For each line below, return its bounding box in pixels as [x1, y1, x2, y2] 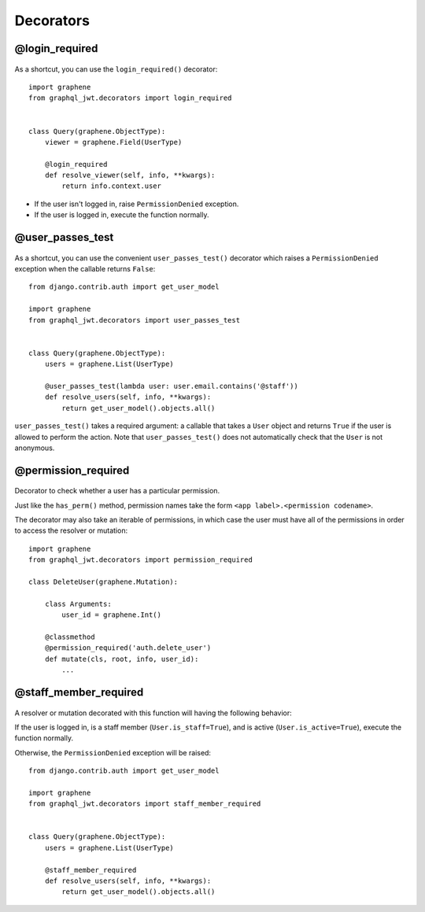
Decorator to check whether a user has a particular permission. [14, 486, 220, 496]
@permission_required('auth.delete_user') [44, 644, 212, 652]
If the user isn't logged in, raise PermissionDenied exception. [34, 199, 239, 209]
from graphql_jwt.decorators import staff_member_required [28, 799, 261, 808]
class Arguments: [44, 599, 112, 608]
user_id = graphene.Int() [61, 611, 161, 619]
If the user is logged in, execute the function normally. [34, 210, 209, 220]
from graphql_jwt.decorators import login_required [28, 94, 232, 102]
